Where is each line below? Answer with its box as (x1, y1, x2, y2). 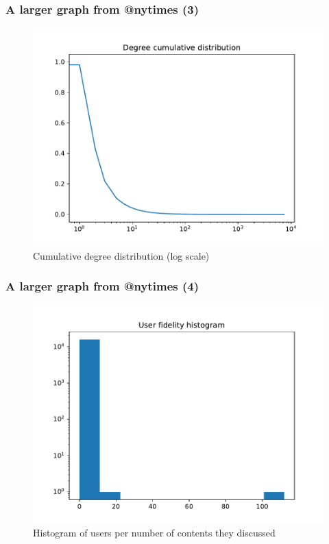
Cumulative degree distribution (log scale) (33, 248, 210, 262)
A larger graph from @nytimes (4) (5, 277, 199, 295)
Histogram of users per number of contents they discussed (33, 526, 276, 540)
